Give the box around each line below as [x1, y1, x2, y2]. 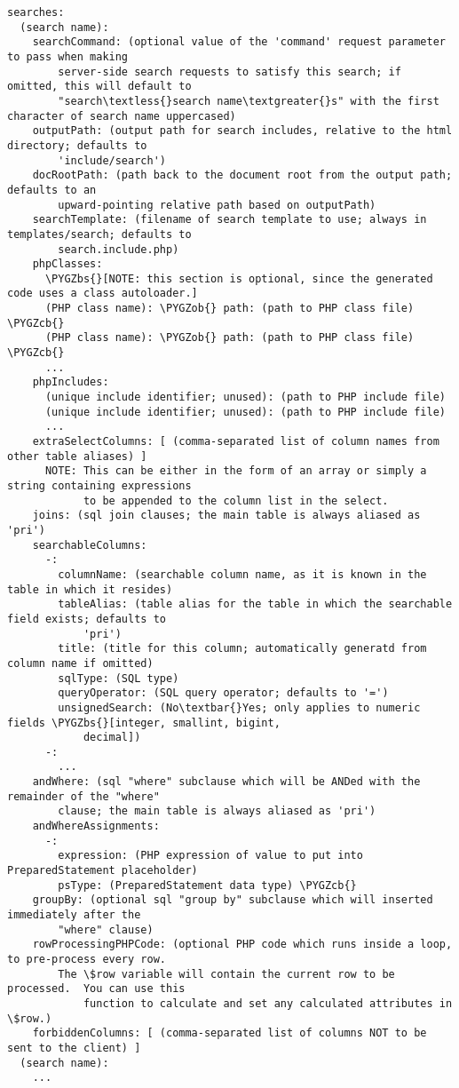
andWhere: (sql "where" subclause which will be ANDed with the [32, 775, 421, 789]
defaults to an [7, 183, 97, 196]
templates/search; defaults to [7, 227, 192, 241]
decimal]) [83, 731, 141, 744]
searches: [7, 6, 65, 19]
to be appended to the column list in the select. [83, 494, 389, 507]
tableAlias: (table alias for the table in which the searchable [58, 598, 453, 611]
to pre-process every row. [7, 953, 166, 965]
